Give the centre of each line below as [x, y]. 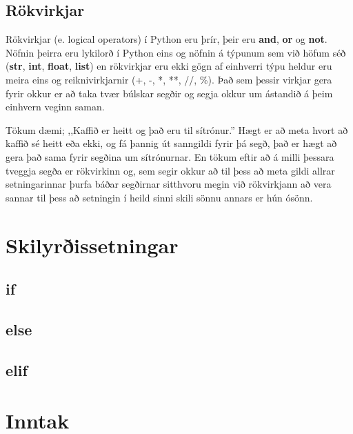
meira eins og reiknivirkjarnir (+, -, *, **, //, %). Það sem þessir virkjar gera [169, 79]
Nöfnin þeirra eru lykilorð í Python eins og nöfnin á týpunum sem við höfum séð [176, 52]
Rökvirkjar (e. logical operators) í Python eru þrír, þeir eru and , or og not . [167, 39]
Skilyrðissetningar [92, 245]
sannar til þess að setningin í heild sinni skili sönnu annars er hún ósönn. [159, 197]
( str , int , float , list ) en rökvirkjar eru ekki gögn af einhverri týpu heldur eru [169, 66]
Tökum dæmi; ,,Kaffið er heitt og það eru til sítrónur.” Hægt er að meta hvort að [177, 129]
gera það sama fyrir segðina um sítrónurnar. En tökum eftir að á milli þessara [170, 156]
